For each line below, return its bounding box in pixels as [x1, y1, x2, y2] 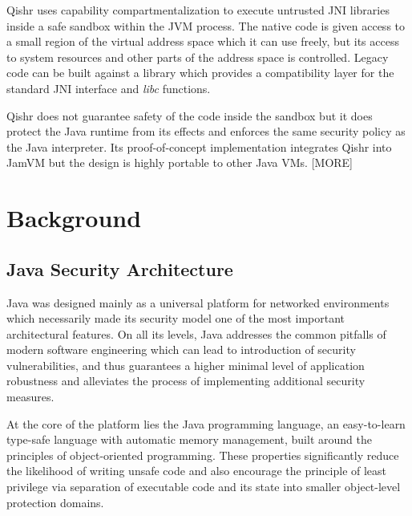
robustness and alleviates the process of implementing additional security [6, 372, 366, 389]
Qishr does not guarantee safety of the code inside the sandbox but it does [6, 107, 373, 124]
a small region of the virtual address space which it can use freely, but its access [6, 33, 399, 50]
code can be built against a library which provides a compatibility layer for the [6, 64, 394, 81]
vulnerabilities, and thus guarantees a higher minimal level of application [6, 356, 365, 373]
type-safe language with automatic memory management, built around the [6, 431, 372, 448]
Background [6, 201, 142, 234]
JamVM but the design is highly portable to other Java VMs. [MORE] [6, 154, 353, 171]
